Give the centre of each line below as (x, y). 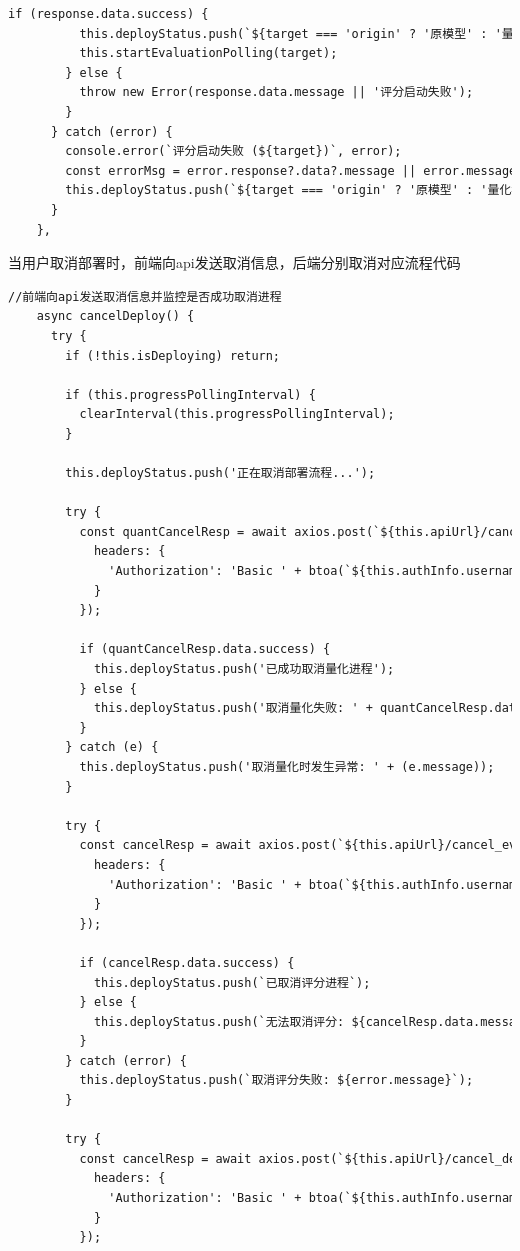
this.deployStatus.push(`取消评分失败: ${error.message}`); (276, 1080)
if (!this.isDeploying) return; (173, 355)
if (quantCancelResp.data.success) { (205, 649)
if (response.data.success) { (108, 14)
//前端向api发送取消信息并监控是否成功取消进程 (145, 296)
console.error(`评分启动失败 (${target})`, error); (233, 151)
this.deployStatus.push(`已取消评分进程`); (232, 982)
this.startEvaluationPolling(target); (208, 53)
